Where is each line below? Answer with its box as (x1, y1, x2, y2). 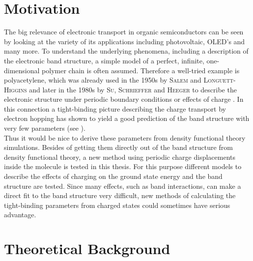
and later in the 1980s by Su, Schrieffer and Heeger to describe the (29, 84, 237, 94)
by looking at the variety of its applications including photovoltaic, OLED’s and (4, 36, 245, 46)
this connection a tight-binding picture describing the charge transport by (4, 103, 226, 114)
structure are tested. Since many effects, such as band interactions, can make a (4, 180, 241, 191)
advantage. (4, 209, 36, 220)
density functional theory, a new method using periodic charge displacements (4, 151, 236, 162)
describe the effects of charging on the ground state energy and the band (4, 171, 223, 181)
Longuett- (203, 75, 236, 85)
